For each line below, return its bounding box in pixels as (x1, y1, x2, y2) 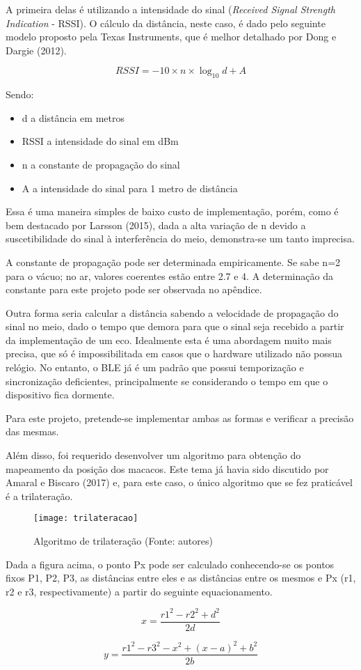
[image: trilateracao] (33, 513, 138, 524)
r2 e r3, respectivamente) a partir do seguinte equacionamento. (6, 584, 273, 598)
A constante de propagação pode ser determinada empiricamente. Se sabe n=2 (6, 254, 341, 269)
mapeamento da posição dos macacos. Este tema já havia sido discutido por (6, 461, 329, 476)
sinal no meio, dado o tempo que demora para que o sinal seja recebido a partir (6, 319, 344, 334)
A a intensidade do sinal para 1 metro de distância (22, 180, 238, 195)
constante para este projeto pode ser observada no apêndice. (6, 282, 262, 297)
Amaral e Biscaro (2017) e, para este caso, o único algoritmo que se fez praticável (6, 475, 353, 490)
